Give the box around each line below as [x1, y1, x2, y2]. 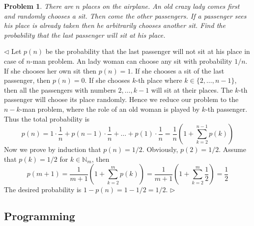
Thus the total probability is [4, 113, 90, 124]
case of [4, 55, 24, 66]
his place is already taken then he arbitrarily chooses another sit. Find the [4, 20, 226, 30]
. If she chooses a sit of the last [131, 65, 225, 75]
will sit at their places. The [151, 84, 233, 95]
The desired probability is [4, 184, 82, 195]
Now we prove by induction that [4, 144, 101, 154]
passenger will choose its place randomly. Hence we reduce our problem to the [4, 94, 239, 104]
